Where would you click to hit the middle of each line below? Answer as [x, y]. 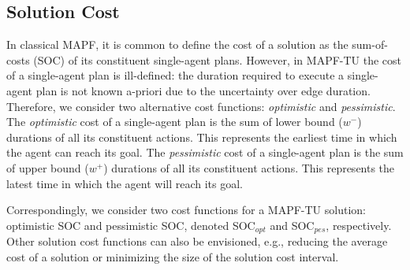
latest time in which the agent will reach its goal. [125, 183]
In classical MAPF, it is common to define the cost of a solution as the [177, 44]
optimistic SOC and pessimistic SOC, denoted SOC [131, 225]
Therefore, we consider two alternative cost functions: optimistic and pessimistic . [201, 106]
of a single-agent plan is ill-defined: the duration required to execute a [175, 75]
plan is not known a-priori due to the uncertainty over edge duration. [203, 90]
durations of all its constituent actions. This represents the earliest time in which [202, 137]
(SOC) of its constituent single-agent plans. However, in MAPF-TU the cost [218, 59]
